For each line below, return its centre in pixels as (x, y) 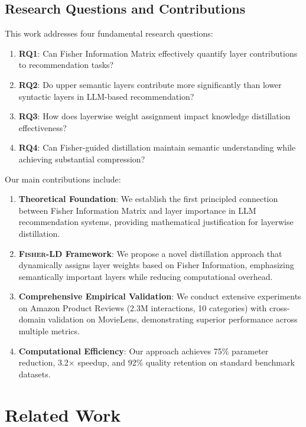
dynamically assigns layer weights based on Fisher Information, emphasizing (156, 265)
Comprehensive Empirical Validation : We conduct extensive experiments (160, 296)
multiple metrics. (49, 331)
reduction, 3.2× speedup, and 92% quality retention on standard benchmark (157, 362)
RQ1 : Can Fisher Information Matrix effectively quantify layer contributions (158, 53)
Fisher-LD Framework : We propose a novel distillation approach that (150, 253)
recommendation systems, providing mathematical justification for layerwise (156, 222)
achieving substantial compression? (82, 159)
